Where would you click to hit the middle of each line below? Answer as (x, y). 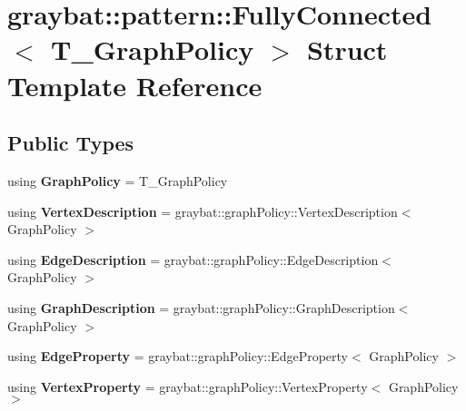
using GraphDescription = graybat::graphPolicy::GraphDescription (201, 307)
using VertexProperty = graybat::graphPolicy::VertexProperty (188, 386)
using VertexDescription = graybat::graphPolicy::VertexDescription (203, 211)
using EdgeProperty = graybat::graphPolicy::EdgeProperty (178, 356)
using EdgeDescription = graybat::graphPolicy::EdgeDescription (193, 259)
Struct (347, 49)
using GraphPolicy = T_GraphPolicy (118, 180)
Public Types (71, 143)
